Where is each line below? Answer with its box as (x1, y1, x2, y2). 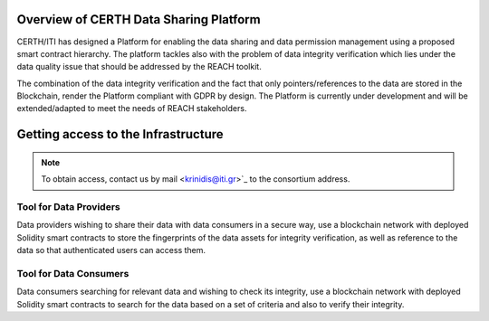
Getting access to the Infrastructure (16, 127, 224, 142)
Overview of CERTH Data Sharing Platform (16, 12, 262, 27)
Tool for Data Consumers (16, 267, 129, 279)
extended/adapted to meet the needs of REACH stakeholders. (16, 103, 247, 114)
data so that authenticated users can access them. (16, 245, 206, 256)
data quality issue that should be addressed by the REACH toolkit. (16, 61, 262, 72)
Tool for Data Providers (16, 201, 121, 213)
